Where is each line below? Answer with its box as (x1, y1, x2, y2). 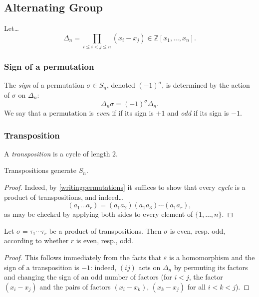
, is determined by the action (162, 80, 250, 90)
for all (187, 281, 206, 292)
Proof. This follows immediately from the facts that (4, 252, 162, 262)
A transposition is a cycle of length (4, 148, 110, 158)
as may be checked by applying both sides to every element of (4, 209, 193, 219)
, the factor (189, 272, 223, 282)
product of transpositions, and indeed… (4, 191, 123, 202)
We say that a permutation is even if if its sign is (4, 108, 154, 118)
